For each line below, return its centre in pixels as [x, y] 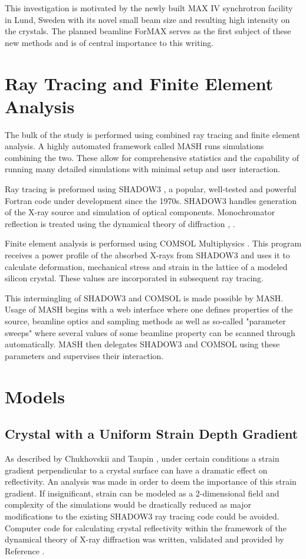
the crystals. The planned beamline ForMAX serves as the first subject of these [148, 31]
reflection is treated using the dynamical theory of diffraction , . [120, 223]
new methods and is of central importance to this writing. [109, 42]
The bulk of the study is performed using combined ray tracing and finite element [152, 134]
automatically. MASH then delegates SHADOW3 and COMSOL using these [142, 344]
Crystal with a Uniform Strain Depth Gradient [152, 434]
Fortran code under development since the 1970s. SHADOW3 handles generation [151, 200]
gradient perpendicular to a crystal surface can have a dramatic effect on [136, 470]
